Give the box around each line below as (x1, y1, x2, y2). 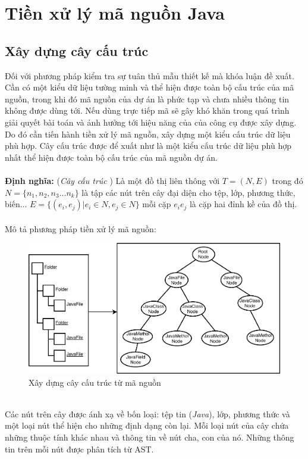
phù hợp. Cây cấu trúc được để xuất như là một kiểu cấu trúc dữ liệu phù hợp (5, 139, 291, 152)
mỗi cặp (142, 198, 171, 210)
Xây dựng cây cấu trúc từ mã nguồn (29, 376, 161, 388)
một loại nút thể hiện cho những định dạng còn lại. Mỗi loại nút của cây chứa (5, 419, 289, 432)
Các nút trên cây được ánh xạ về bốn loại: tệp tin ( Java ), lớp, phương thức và (5, 407, 290, 420)
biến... (5, 198, 27, 210)
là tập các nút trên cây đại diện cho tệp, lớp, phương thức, (81, 186, 296, 198)
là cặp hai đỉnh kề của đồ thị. (189, 198, 297, 210)
